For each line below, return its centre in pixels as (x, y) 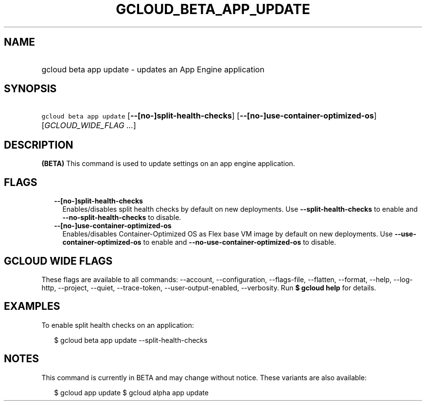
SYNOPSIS (30, 89)
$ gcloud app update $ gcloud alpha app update (131, 392)
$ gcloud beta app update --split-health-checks (131, 340)
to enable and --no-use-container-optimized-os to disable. (240, 242)
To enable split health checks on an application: (118, 325)
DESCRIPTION (39, 145)
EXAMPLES (32, 306)
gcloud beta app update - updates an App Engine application (153, 69)
